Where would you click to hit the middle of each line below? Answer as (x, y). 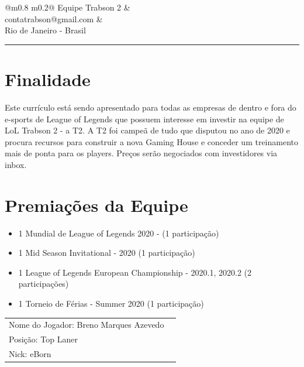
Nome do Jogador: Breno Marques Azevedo (87, 325)
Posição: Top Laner (43, 339)
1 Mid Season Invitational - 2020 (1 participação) (107, 253)
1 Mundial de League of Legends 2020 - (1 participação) (119, 233)
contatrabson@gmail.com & (54, 18)
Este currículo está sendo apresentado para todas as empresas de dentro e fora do (151, 107)
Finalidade (48, 79)
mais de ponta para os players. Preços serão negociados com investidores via (141, 153)
